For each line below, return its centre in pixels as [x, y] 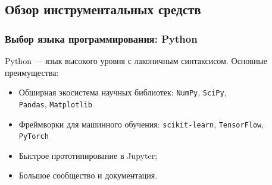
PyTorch [34, 137]
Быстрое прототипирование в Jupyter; [88, 155]
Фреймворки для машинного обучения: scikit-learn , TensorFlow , [141, 124]
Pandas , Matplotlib [55, 103]
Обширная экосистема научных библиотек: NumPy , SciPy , [123, 92]
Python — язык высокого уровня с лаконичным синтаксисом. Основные [136, 60]
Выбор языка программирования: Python [101, 38]
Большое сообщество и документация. [88, 175]
